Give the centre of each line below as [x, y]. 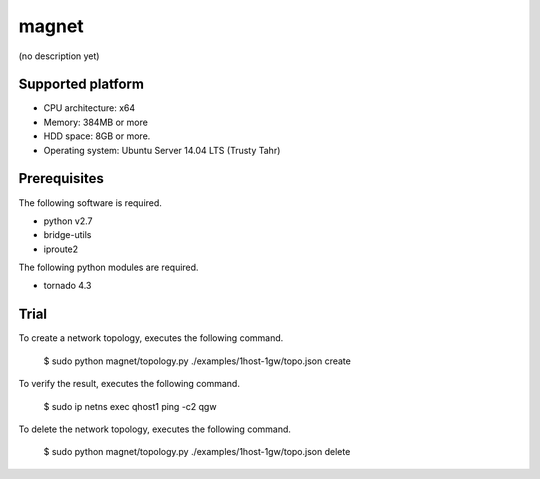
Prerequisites [61, 178]
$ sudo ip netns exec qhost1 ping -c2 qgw [130, 406]
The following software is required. [90, 202]
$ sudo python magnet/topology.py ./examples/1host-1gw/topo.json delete [197, 452]
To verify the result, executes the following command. [129, 384]
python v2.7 [68, 221]
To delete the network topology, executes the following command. [155, 429]
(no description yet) [59, 56]
